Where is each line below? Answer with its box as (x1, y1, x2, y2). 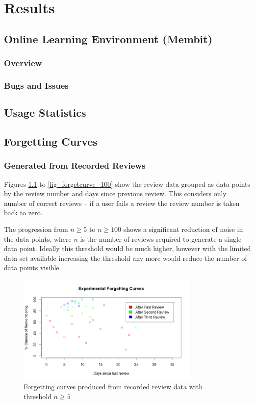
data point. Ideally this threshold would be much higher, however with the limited (4, 243, 251, 253)
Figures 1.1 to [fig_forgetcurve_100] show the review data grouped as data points (4, 178, 251, 189)
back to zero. (4, 207, 43, 218)
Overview (4, 57, 42, 69)
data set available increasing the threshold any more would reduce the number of (4, 252, 247, 263)
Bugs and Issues (4, 79, 69, 91)
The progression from (4, 224, 68, 234)
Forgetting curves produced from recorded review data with (24, 381, 203, 392)
